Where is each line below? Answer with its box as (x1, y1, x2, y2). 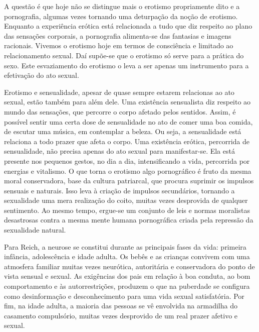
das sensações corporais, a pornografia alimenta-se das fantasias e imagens (4, 30, 231, 41)
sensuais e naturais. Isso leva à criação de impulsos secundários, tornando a (4, 185, 235, 195)
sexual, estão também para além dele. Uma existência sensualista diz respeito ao (4, 96, 251, 107)
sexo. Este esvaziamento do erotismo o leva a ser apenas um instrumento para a (4, 60, 249, 70)
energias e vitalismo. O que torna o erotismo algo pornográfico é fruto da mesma (4, 165, 251, 176)
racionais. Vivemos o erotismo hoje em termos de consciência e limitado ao (4, 40, 233, 51)
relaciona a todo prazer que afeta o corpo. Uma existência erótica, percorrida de (4, 136, 249, 146)
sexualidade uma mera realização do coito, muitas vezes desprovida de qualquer (4, 195, 248, 205)
